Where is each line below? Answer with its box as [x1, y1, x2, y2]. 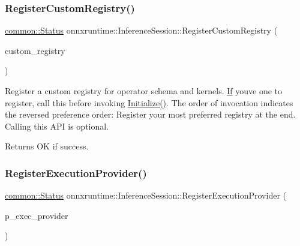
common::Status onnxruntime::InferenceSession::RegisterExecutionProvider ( [5, 189, 286, 202]
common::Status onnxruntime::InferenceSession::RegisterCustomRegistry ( [5, 24, 278, 37]
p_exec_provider [5, 209, 68, 221]
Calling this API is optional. [5, 119, 109, 132]
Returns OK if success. [5, 140, 89, 152]
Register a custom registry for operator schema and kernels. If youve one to [5, 85, 283, 97]
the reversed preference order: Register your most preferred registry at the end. [5, 108, 296, 121]
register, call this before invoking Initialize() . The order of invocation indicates [5, 96, 293, 109]
